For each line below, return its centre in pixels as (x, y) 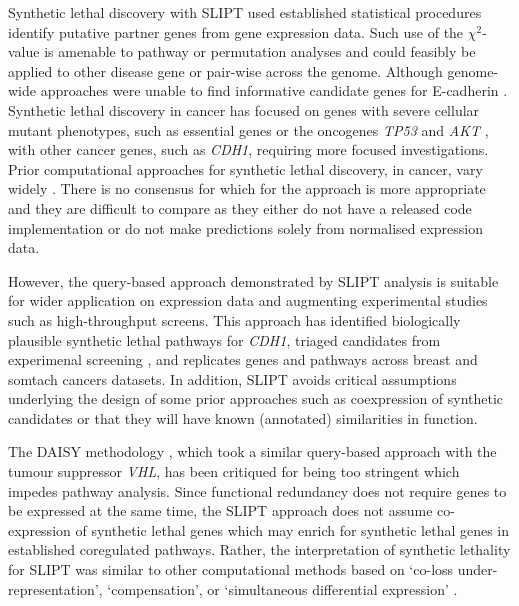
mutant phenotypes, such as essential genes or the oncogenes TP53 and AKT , (248, 129)
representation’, (55, 588)
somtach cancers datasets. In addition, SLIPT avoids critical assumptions (232, 378)
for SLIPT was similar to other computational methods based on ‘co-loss (231, 569)
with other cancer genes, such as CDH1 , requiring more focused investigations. (248, 149)
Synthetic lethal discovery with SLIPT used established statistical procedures (245, 12)
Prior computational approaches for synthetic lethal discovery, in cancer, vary (245, 168)
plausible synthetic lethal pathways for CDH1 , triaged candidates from (224, 339)
